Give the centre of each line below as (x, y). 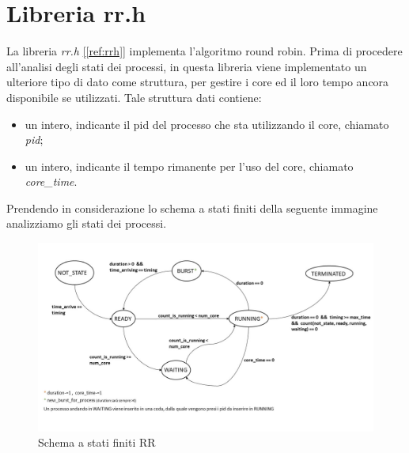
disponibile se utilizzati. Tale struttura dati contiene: (134, 97)
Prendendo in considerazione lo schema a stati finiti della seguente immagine (192, 208)
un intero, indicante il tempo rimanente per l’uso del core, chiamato (189, 166)
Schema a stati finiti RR (97, 442)
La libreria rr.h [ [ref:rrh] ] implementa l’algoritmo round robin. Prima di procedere (204, 51)
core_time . (51, 181)
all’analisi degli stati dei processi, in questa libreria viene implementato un (187, 66)
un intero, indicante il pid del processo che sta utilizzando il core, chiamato (207, 124)
